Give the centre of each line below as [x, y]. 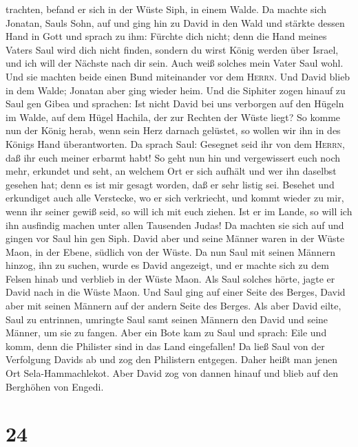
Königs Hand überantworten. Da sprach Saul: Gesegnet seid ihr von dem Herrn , [175, 143]
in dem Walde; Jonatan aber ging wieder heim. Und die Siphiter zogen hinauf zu [176, 90]
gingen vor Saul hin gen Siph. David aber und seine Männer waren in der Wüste [175, 238]
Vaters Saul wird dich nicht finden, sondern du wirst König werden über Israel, [172, 49]
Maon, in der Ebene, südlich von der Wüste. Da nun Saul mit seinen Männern [171, 251]
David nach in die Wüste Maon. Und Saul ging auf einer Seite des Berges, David [176, 292]
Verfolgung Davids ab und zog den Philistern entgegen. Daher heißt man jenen [171, 359]
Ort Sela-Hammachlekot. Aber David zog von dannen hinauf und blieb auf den [172, 373]
